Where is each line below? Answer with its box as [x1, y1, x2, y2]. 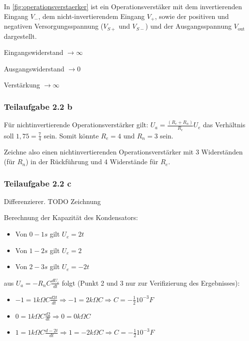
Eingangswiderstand [4, 47, 63, 57]
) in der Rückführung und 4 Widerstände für [25, 156, 158, 167]
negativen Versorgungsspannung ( [4, 21, 104, 31]
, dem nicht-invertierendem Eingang [38, 11, 145, 21]
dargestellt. [4, 31, 37, 41]
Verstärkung [4, 80, 40, 90]
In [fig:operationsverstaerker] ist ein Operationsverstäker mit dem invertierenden [4, 1, 242, 11]
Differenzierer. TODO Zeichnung [4, 196, 101, 206]
